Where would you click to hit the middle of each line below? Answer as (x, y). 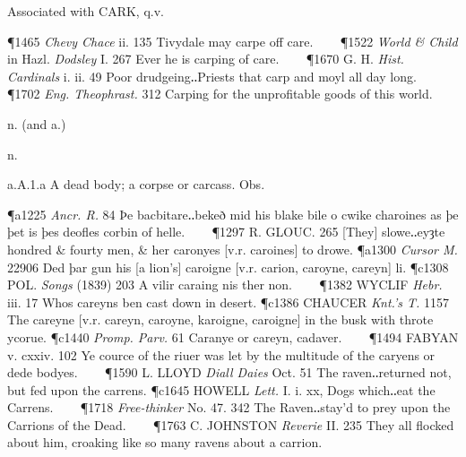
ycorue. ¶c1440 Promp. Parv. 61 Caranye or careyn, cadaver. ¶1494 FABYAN (233, 336)
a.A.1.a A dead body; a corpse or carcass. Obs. (136, 184)
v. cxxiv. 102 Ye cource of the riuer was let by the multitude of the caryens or (221, 354)
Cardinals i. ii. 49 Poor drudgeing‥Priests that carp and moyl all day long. (212, 76)
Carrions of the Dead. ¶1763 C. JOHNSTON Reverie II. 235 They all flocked (231, 424)
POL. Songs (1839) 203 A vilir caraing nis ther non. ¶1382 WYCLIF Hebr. (225, 285)
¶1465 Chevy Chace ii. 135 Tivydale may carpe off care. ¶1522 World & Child (233, 41)
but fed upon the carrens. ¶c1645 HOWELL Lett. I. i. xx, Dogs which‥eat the (221, 389)
